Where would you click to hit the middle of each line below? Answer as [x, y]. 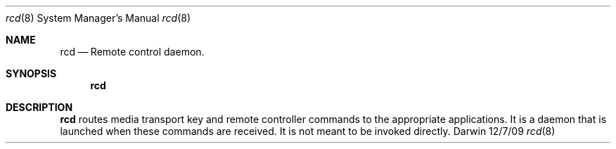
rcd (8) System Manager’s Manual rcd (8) [98, 18]
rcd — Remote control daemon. [132, 52]
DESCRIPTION [39, 107]
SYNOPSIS [31, 73]
